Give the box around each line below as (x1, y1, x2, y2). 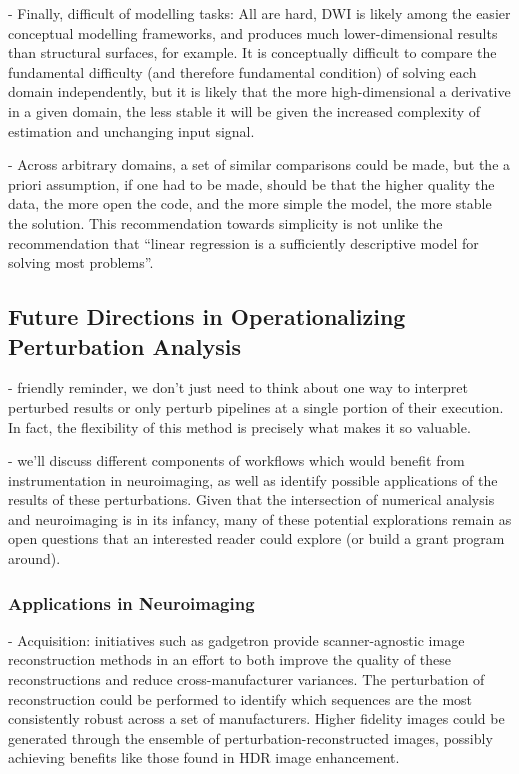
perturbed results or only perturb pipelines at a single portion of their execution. (8, 396, 504, 417)
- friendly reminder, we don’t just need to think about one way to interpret (8, 377, 468, 398)
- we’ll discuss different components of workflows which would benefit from (8, 450, 465, 471)
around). (8, 548, 61, 569)
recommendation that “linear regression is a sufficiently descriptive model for (8, 232, 479, 253)
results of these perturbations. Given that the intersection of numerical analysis (8, 489, 495, 510)
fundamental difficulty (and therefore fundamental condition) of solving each (8, 61, 477, 82)
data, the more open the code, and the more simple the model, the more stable (8, 193, 492, 214)
